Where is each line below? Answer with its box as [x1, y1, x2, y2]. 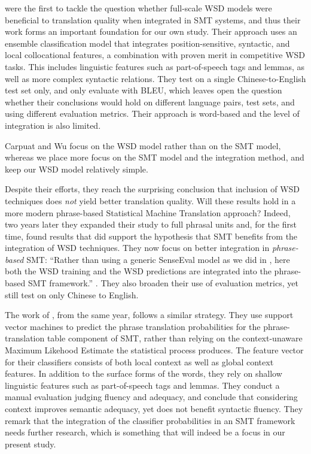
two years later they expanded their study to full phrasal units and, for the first [5, 218, 297, 231]
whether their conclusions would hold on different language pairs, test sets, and [5, 95, 295, 108]
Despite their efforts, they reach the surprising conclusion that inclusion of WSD [5, 183, 300, 195]
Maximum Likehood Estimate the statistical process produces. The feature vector [5, 344, 304, 356]
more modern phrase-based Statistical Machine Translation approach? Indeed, [5, 206, 291, 219]
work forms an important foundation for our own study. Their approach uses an [5, 25, 297, 38]
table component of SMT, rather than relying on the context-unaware [47, 332, 303, 344]
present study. [5, 437, 56, 450]
